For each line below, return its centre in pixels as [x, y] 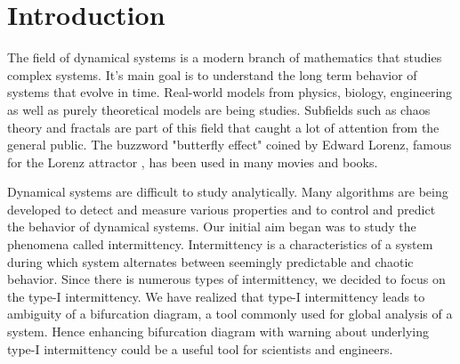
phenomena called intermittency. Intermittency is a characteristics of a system [220, 244]
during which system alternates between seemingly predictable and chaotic [210, 261]
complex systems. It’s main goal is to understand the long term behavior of [212, 74]
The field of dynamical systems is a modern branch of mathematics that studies [225, 57]
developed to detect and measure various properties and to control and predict [222, 209]
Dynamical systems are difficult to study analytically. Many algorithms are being [228, 192]
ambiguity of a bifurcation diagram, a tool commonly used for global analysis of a [230, 314]
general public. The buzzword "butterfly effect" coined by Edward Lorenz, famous [230, 145]
